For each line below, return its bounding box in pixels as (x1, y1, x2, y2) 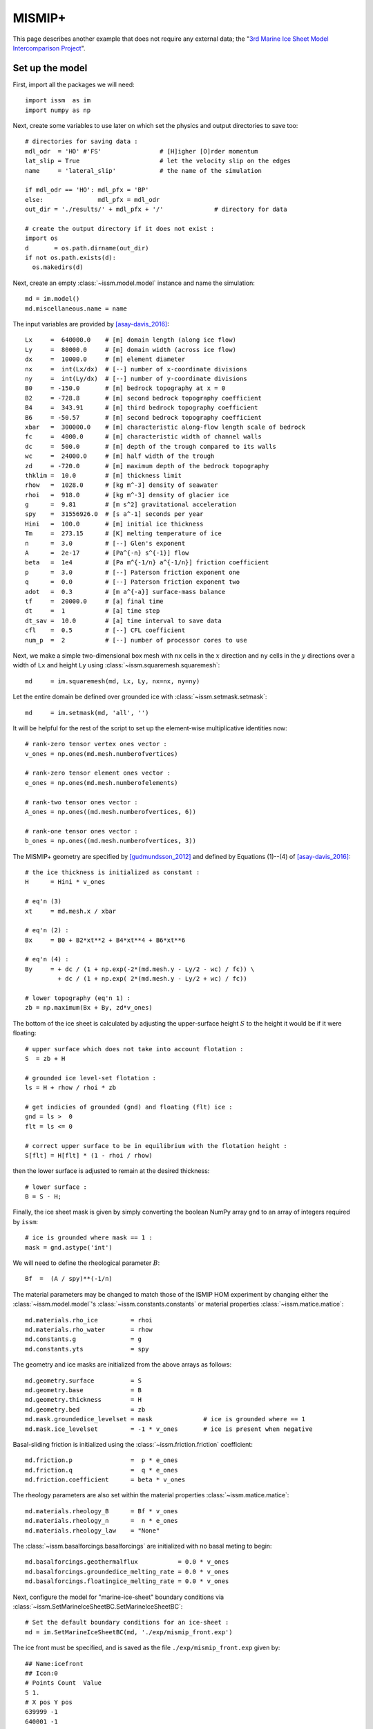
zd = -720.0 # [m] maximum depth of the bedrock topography (25, 462, 269, 470)
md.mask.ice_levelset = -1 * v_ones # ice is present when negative (25, 1425, 313, 1433)
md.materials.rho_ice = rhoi (25, 1316, 153, 1324)
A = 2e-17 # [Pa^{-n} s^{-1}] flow (25, 549, 189, 557)
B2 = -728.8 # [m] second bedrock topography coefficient (25, 394, 262, 402)
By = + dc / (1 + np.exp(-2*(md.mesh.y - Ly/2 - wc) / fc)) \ (25, 965, 255, 973)
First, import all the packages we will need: (12, 80, 135, 89)
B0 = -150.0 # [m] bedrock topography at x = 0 (25, 385, 226, 392)
